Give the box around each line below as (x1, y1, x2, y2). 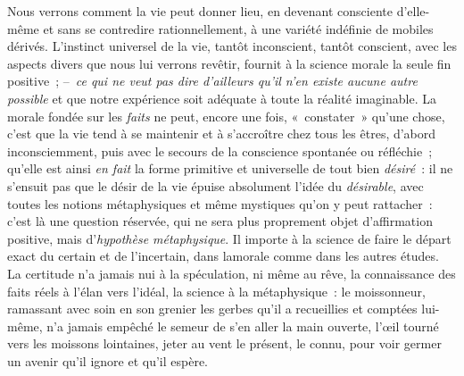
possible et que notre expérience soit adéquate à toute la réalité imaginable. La (7, 88, 436, 107)
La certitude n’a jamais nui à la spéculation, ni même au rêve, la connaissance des (7, 263, 456, 282)
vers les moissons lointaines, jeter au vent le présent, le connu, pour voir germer (7, 334, 442, 353)
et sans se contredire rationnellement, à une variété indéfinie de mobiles (43, 19, 434, 38)
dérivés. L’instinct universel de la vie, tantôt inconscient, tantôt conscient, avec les (7, 37, 457, 55)
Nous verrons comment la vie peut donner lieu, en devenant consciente (7, 2, 393, 20)
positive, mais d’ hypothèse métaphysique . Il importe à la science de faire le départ (7, 229, 452, 247)
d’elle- (396, 2, 430, 20)
